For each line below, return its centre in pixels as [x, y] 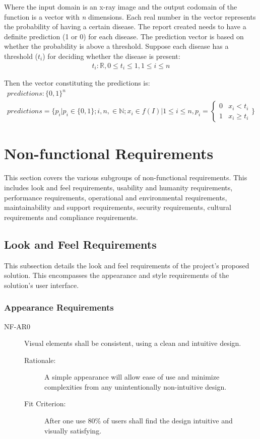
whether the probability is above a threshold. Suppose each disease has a [116, 46]
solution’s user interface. [42, 285]
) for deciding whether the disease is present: [111, 56]
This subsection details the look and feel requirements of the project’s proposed [127, 265]
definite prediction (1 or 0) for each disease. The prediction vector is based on [124, 36]
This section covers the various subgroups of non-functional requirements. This [126, 177]
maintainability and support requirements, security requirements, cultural [118, 207]
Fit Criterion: [45, 404]
